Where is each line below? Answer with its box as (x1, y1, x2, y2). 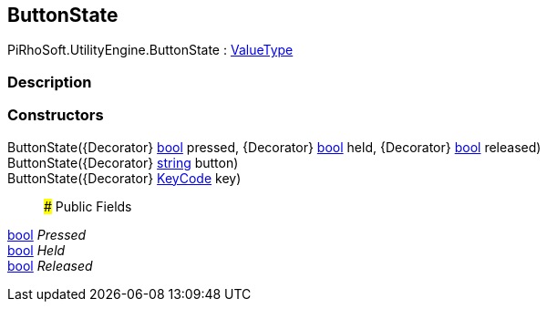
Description (7, 72, 92, 91)
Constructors (7, 106, 104, 125)
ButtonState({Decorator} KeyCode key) (7, 170, 242, 186)
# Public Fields (44, 198, 132, 214)
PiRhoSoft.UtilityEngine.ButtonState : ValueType (7, 42, 294, 58)
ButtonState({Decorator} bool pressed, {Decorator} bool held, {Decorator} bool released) (7, 139, 542, 155)
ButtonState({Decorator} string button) (7, 154, 239, 170)
